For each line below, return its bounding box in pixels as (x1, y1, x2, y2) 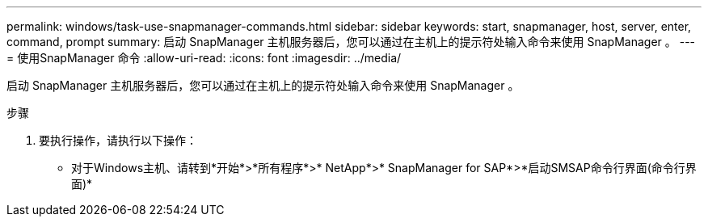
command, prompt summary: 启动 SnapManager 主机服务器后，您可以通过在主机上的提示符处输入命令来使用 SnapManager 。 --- (6, 35, 696, 48)
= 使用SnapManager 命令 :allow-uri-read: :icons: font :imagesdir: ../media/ (6, 51, 402, 65)
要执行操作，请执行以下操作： (39, 133, 197, 147)
